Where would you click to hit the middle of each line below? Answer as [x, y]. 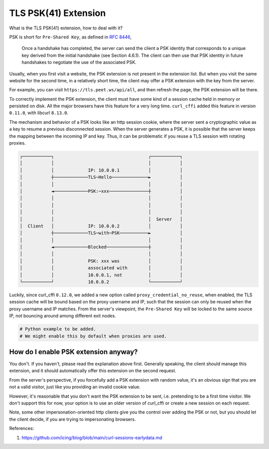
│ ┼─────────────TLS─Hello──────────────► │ [101, 177]
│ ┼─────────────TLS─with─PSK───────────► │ [101, 233]
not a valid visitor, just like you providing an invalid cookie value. [75, 387]
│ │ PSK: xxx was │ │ [101, 261]
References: [22, 429]
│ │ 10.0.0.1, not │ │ [101, 275]
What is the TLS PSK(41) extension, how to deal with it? [66, 28]
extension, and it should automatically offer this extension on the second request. [93, 371]
